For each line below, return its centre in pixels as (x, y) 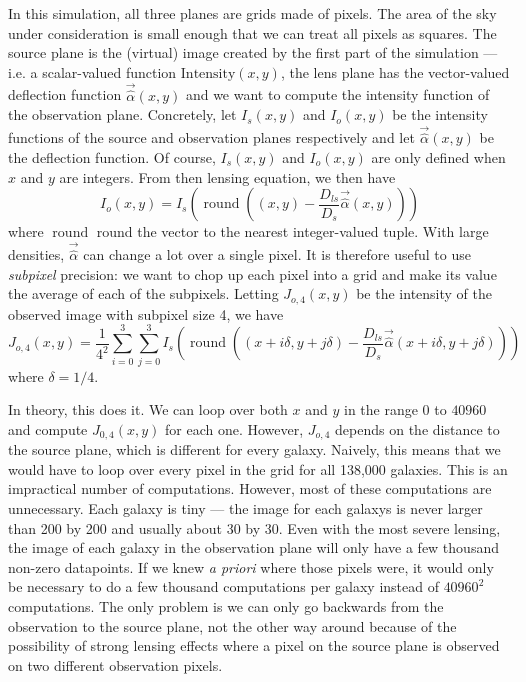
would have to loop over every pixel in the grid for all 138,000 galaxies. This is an (258, 468)
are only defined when (438, 157)
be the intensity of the (424, 293)
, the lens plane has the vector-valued (395, 71)
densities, (36, 254)
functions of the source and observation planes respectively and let (211, 137)
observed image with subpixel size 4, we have (146, 313)
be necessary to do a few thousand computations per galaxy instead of (223, 586)
